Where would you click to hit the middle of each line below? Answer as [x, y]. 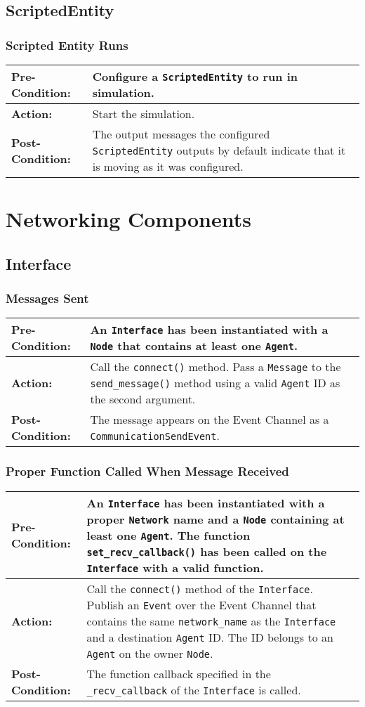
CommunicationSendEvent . [155, 436]
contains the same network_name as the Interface [211, 621]
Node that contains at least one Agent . [194, 346]
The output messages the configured [181, 134]
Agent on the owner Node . [150, 653]
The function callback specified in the [179, 673]
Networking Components [128, 219]
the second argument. [143, 399]
